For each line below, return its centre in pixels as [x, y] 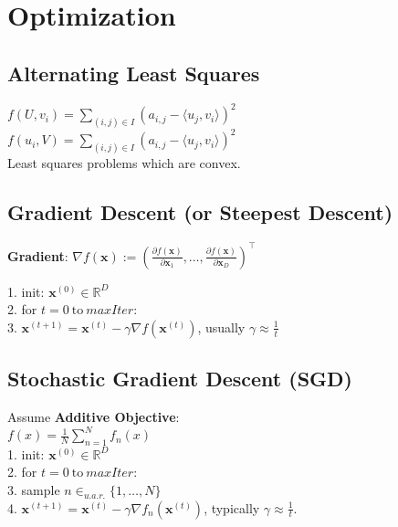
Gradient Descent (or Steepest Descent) [200, 212]
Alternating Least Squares [134, 73]
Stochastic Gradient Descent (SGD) [180, 379]
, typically [232, 507]
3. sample [34, 490]
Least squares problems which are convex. [124, 163]
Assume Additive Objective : [94, 416]
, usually [221, 327]
